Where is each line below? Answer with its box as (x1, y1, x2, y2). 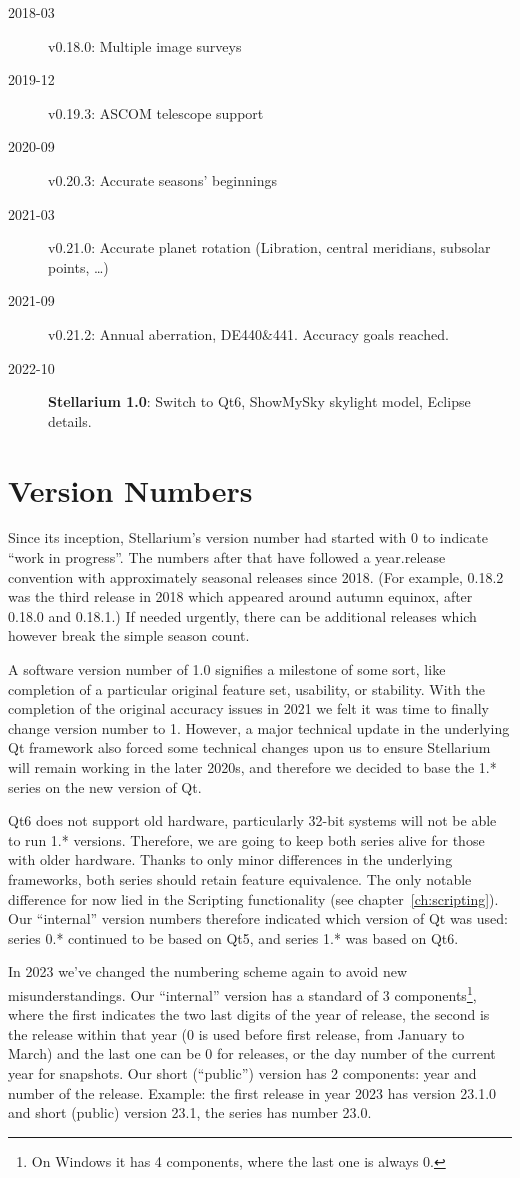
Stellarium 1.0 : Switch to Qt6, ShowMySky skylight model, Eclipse (48, 391, 471, 412)
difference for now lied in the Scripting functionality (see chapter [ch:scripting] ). (8, 888, 499, 909)
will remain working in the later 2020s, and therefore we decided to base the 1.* (8, 756, 497, 777)
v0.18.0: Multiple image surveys (48, 35, 242, 56)
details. (48, 410, 92, 431)
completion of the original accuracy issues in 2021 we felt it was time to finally (8, 698, 490, 719)
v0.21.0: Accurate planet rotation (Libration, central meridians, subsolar (48, 237, 491, 258)
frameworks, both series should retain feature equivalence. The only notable (8, 868, 472, 889)
